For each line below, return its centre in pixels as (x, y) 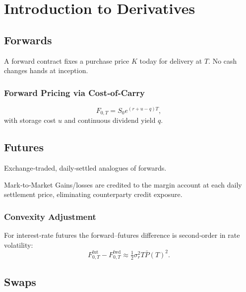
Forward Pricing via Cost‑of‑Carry (74, 92)
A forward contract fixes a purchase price (67, 60)
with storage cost (30, 120)
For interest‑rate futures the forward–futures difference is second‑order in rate (122, 235)
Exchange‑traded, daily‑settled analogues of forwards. (85, 168)
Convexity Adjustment (50, 216)
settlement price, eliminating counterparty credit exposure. (93, 194)
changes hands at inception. (46, 70)
